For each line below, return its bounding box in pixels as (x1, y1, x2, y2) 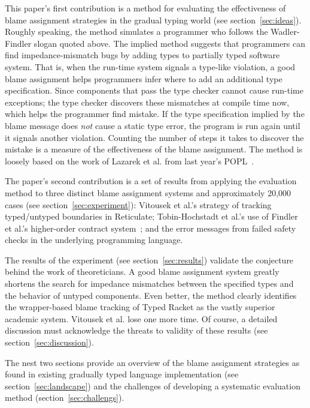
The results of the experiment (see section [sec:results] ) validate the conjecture (5, 253, 294, 266)
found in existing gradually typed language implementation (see (5, 368, 239, 380)
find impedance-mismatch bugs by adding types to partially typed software (5, 49, 280, 61)
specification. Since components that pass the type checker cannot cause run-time (5, 84, 303, 97)
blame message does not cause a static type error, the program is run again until (5, 119, 300, 131)
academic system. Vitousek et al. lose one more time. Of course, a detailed (5, 312, 278, 325)
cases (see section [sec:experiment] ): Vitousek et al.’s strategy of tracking (5, 198, 272, 211)
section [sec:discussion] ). (5, 336, 94, 349)
